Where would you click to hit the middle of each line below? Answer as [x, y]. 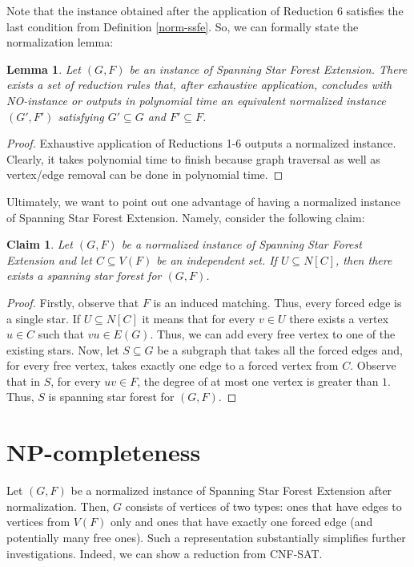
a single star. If [43, 318]
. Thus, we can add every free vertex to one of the [273, 334]
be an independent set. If [217, 259]
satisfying [81, 116]
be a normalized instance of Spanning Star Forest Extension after [231, 490]
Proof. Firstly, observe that [73, 302]
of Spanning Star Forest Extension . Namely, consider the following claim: [186, 217]
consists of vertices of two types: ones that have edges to [263, 506]
